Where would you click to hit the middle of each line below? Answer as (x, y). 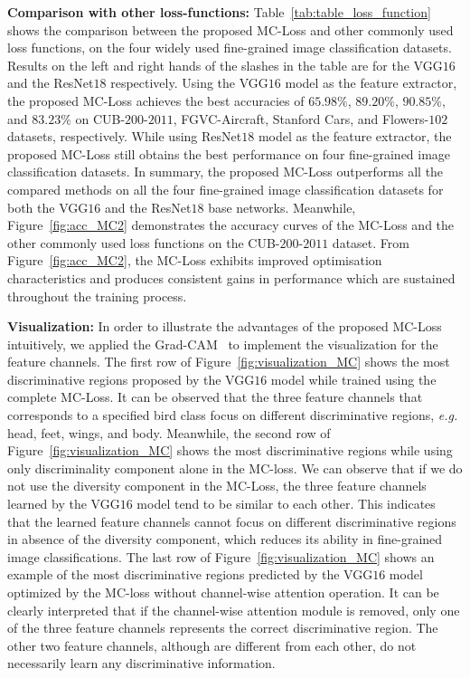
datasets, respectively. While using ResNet (125, 136)
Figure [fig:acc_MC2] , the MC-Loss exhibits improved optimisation (195, 260)
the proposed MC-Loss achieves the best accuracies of (156, 100)
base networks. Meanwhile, (282, 207)
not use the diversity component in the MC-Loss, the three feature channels (217, 486)
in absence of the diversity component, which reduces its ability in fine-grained (225, 539)
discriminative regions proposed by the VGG (131, 379)
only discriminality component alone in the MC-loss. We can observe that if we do (235, 468)
